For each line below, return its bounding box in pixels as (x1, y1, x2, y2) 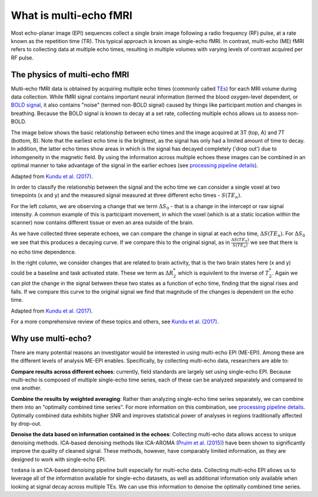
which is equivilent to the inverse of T (177, 269, 269, 277)
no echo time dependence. (11, 248, 77, 256)
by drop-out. (11, 420, 42, 427)
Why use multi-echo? (11, 333, 92, 343)
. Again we (271, 269, 298, 277)
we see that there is (250, 239, 299, 246)
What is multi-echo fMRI (11, 9, 132, 22)
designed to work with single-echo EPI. (11, 456, 106, 463)
